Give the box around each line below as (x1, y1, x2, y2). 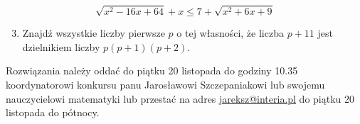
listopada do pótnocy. (6, 105, 100, 120)
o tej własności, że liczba (176, 26, 284, 40)
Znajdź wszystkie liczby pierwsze (22, 26, 165, 40)
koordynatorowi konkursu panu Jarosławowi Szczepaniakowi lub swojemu (6, 77, 325, 91)
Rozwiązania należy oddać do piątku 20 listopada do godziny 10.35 (6, 63, 298, 78)
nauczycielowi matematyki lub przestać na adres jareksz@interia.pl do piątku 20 (6, 91, 355, 106)
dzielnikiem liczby (22, 39, 100, 54)
